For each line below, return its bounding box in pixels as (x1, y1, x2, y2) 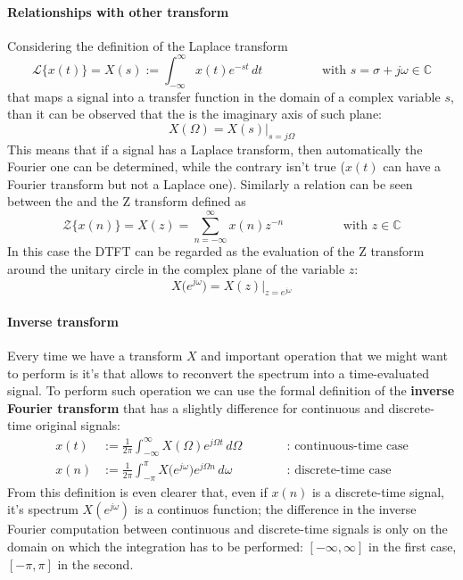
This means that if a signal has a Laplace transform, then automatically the (7, 139, 423, 158)
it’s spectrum (7, 500, 79, 518)
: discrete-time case (286, 463, 392, 476)
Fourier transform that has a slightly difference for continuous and (7, 398, 384, 417)
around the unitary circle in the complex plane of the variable (7, 259, 345, 278)
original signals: (35, 416, 120, 435)
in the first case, (368, 536, 457, 555)
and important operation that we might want (201, 346, 448, 365)
